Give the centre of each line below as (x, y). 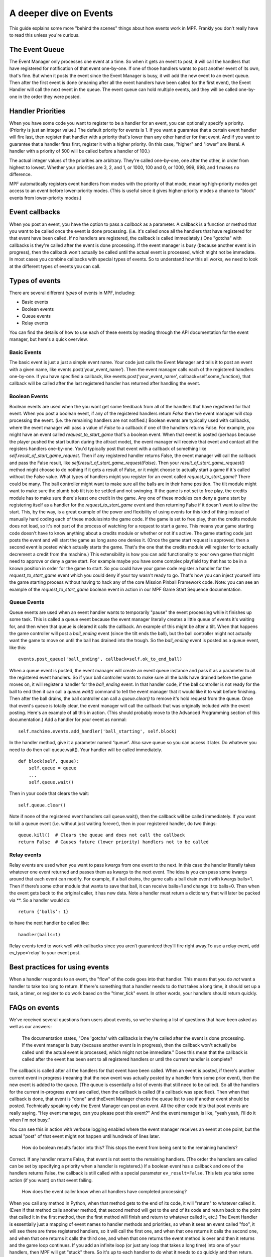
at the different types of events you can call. (55, 266)
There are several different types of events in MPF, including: (72, 293)
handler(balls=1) (39, 934)
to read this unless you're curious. (44, 35)
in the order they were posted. (50, 97)
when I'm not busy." (30, 1120)
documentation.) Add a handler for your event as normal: (68, 720)
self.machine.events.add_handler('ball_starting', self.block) (98, 731)
